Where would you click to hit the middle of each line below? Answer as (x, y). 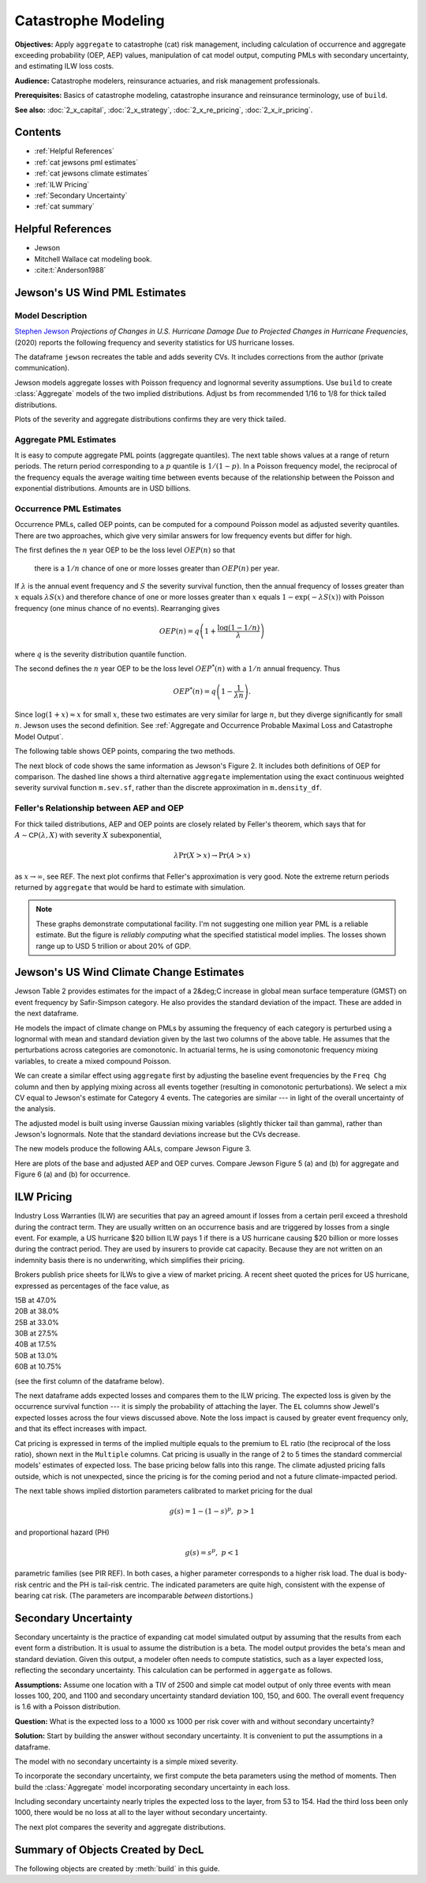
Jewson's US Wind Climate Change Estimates (129, 972)
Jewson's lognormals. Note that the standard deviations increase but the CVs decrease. (157, 1135)
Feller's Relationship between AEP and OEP (99, 808)
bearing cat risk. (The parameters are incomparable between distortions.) (134, 1595)
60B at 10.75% (38, 1366)
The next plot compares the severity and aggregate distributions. (120, 1827)
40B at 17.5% (36, 1344)
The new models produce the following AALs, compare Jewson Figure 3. (133, 1149)
